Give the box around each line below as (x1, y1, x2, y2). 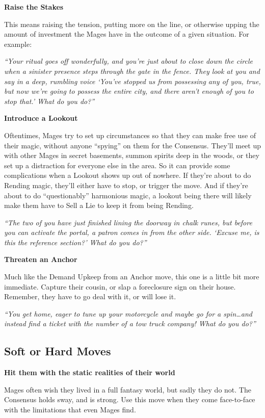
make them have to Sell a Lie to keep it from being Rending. (4, 200, 194, 211)
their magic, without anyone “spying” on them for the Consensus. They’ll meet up (4, 140, 261, 150)
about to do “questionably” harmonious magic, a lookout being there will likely (4, 190, 252, 200)
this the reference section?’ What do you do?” (4, 237, 147, 247)
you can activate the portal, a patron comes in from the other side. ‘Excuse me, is (4, 227, 259, 238)
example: (4, 38, 32, 49)
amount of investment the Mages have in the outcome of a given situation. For (4, 29, 249, 39)
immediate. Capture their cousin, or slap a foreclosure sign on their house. (4, 281, 236, 292)
